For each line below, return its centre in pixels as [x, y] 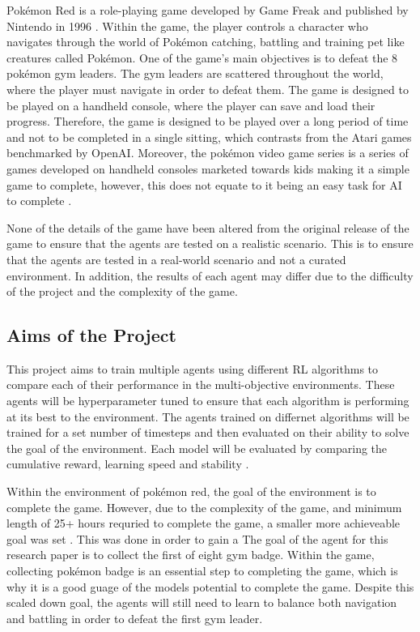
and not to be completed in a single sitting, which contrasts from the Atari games [209, 137]
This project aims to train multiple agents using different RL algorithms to [193, 368]
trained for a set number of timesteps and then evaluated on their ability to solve [208, 432]
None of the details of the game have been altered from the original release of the [208, 227]
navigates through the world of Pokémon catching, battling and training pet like [206, 42]
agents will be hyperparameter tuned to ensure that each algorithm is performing [208, 401]
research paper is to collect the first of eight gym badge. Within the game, [191, 555]
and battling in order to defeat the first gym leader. [135, 618]
